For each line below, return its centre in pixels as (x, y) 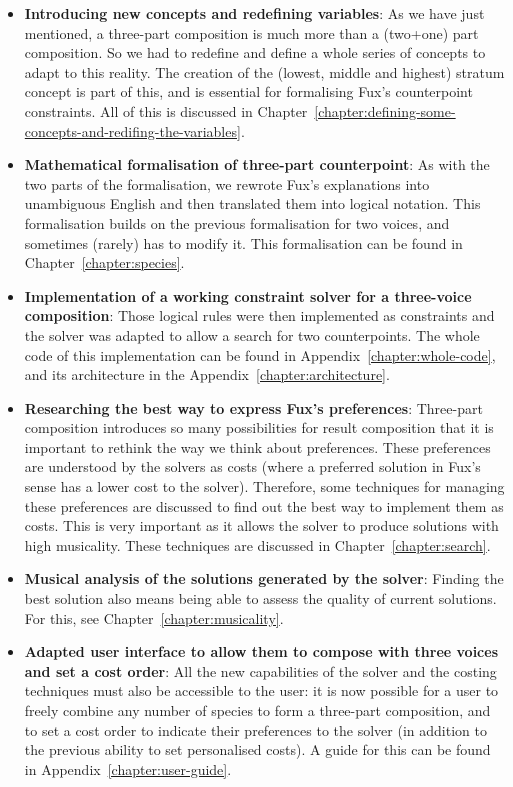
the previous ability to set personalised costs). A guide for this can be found (257, 749)
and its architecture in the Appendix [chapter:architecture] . (207, 374)
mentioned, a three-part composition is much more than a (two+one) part (251, 32)
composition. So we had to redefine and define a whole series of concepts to (255, 52)
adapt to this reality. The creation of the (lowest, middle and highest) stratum (264, 71)
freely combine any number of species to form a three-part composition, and (257, 710)
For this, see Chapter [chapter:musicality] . (154, 617)
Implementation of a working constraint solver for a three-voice (248, 295)
